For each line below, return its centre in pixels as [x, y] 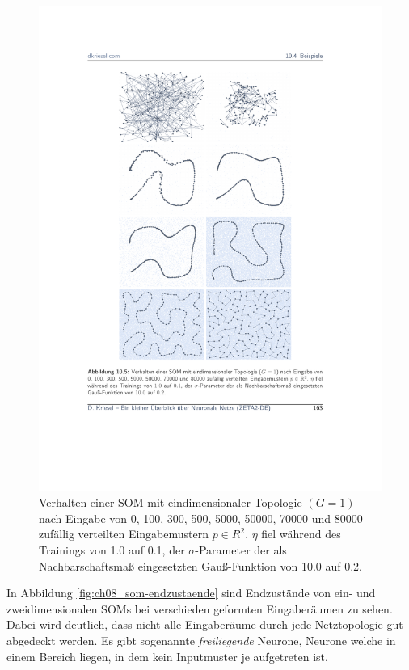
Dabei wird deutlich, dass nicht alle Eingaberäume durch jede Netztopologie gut [205, 624]
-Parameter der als [241, 550]
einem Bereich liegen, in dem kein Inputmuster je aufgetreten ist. [167, 656]
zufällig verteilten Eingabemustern [124, 534]
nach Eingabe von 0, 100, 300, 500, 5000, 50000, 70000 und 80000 [201, 518]
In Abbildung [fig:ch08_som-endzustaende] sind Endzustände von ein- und [191, 593]
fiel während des [301, 534]
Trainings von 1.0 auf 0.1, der [112, 550]
